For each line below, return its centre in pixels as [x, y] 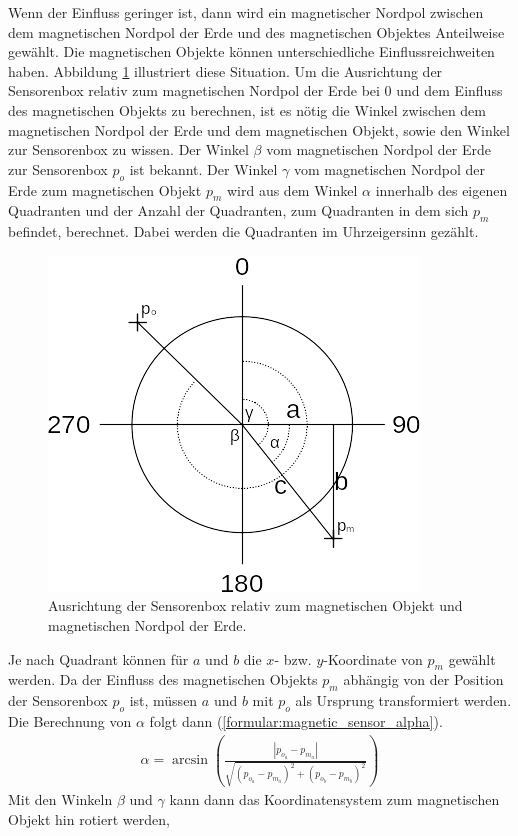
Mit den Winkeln [60, 799]
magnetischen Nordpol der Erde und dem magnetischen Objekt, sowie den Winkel [259, 129]
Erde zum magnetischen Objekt [105, 189]
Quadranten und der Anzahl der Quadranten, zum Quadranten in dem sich [238, 210]
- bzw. [293, 658]
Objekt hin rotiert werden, [89, 818]
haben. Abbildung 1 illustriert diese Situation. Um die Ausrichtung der [225, 70]
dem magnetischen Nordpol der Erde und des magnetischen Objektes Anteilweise [256, 31]
